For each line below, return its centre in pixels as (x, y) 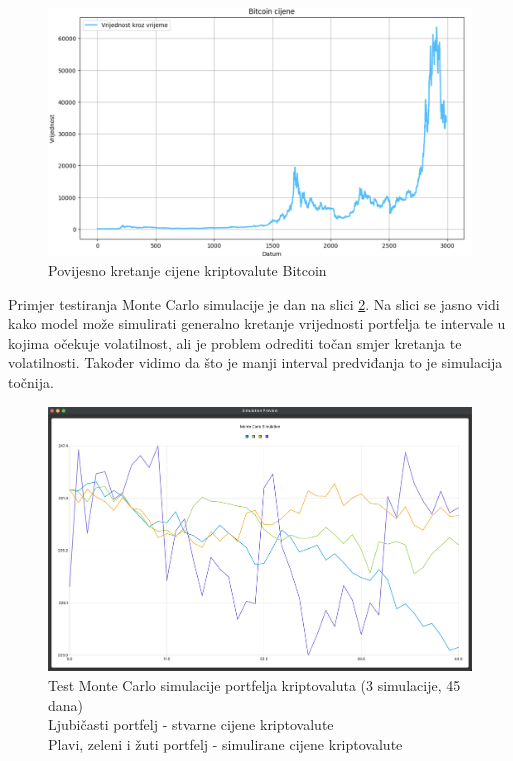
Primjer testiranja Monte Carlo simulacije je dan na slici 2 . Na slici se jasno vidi (254, 303)
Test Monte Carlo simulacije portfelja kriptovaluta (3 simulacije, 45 (254, 685)
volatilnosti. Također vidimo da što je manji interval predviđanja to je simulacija (255, 362)
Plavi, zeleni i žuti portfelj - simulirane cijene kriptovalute (225, 743)
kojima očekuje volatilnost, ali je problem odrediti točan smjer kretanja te (235, 342)
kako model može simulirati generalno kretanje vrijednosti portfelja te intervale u (257, 323)
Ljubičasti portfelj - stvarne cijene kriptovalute (191, 724)
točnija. (31, 382)
